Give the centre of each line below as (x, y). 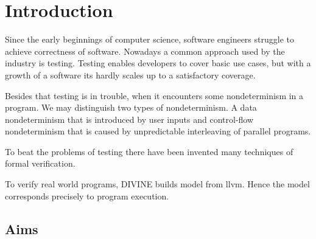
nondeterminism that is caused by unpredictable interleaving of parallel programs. (158, 131)
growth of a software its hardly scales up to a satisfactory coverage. (130, 74)
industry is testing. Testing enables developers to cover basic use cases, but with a (158, 63)
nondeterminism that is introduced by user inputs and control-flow (129, 119)
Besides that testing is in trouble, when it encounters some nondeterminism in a (154, 95)
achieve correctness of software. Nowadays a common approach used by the (145, 51)
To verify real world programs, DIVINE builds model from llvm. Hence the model (157, 184)
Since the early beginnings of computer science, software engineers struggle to (149, 39)
